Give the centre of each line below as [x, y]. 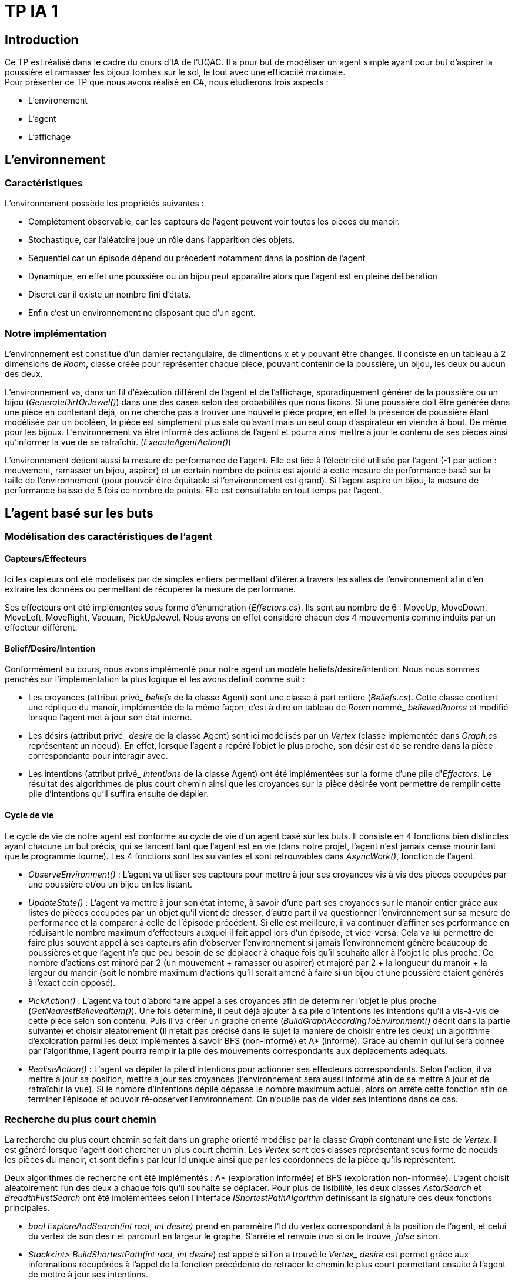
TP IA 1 [31, 11]
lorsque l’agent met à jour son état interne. [110, 718]
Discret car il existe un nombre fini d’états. [110, 295]
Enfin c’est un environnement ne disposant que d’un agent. [142, 313]
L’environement [58, 101]
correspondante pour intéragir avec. [98, 756]
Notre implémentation [56, 333]
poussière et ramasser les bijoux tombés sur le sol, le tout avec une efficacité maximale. [175, 72]
